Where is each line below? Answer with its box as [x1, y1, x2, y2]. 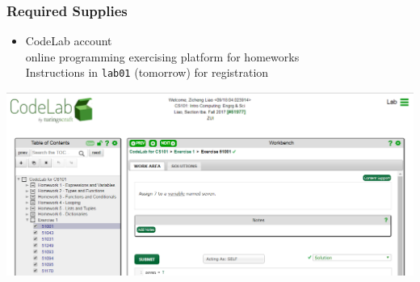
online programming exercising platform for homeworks [25, 48, 300, 65]
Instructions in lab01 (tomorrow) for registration [25, 64, 269, 81]
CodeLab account [25, 32, 112, 49]
